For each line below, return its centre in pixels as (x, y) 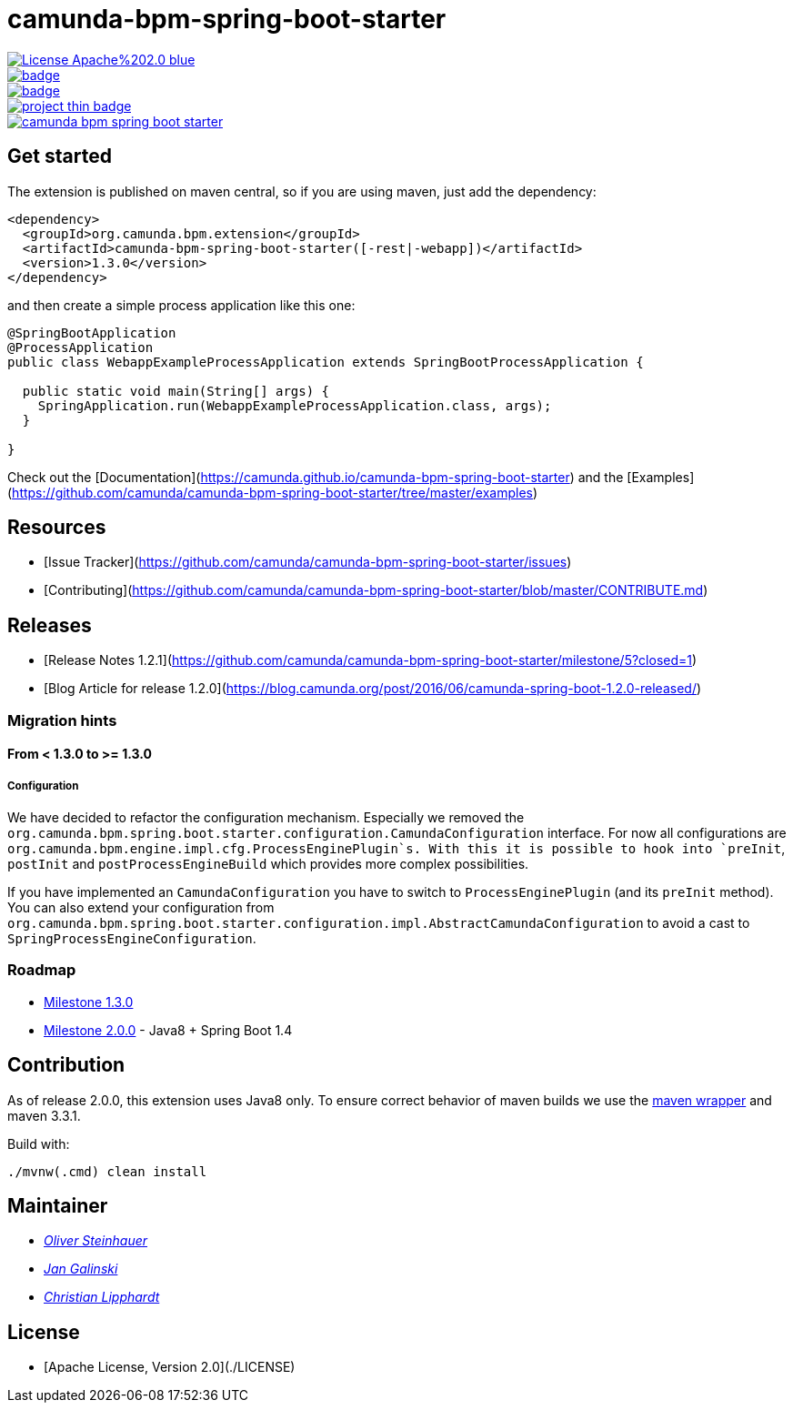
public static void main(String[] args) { (176, 391)
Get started (60, 156)
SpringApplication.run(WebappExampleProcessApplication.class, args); (295, 405)
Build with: (39, 1143)
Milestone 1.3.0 (89, 1002)
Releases (50, 625)
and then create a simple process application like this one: (181, 305)
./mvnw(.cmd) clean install (107, 1171)
